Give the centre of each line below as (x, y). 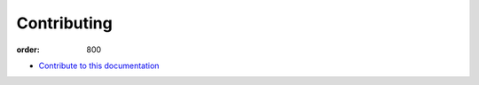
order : (28, 50)
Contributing (64, 23)
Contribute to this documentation (99, 66)
